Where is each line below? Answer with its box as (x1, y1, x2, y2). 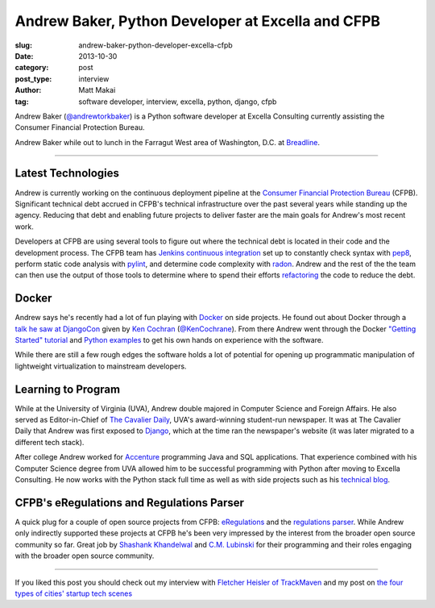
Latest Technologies (14, 166, 120, 181)
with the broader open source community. (14, 551, 155, 560)
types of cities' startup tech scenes (14, 589, 133, 598)
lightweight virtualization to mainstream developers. (14, 361, 187, 371)
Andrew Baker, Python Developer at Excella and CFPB (14, 12, 381, 30)
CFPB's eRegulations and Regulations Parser (14, 496, 245, 510)
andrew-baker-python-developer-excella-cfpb (78, 40, 233, 50)
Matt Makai (78, 85, 116, 95)
